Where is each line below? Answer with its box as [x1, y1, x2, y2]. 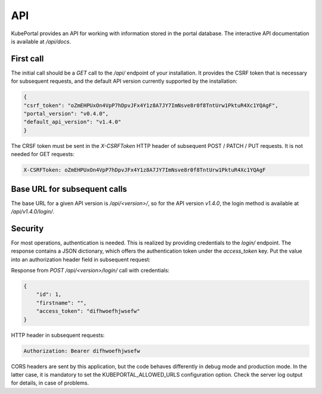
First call [11, 54, 44, 64]
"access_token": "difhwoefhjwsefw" [36, 308, 140, 315]
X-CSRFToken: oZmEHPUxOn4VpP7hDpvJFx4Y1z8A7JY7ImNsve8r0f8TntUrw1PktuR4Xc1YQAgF [23, 167, 266, 173]
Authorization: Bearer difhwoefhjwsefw [23, 348, 140, 354]
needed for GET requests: [11, 151, 75, 158]
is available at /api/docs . [11, 38, 72, 45]
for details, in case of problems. [11, 379, 89, 387]
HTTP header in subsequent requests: [11, 331, 105, 339]
